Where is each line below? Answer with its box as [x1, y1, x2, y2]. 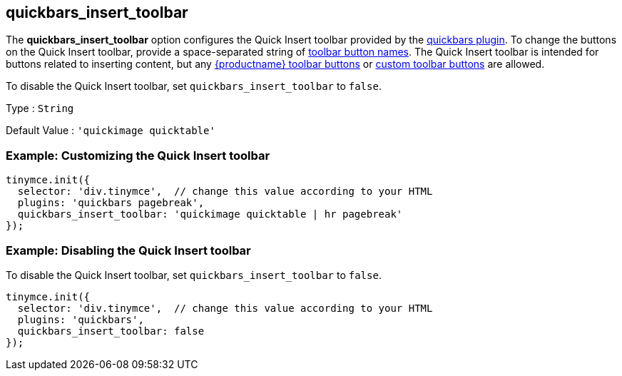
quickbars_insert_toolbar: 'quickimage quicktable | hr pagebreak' [17, 208, 403, 220]
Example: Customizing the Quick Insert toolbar [6, 148, 270, 163]
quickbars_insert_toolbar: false [17, 325, 205, 337]
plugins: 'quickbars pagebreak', [17, 197, 205, 209]
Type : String [6, 102, 74, 115]
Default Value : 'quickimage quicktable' [6, 124, 215, 137]
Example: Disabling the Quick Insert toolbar [6, 243, 251, 258]
